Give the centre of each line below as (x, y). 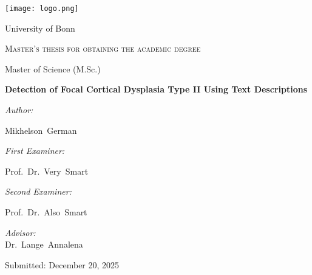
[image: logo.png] (42, 9)
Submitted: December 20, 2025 (62, 264)
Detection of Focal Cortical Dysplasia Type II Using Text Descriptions (156, 89)
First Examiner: (35, 151)
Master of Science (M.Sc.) (53, 68)
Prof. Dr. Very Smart (47, 171)
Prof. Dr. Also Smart (46, 212)
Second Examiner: (38, 191)
